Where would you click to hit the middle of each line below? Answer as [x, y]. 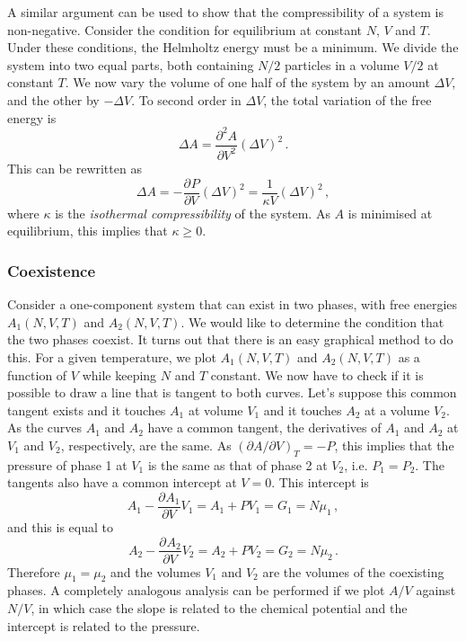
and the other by [53, 99]
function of [37, 374]
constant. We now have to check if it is [317, 374]
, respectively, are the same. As [146, 445]
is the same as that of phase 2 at [237, 464]
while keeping [119, 374]
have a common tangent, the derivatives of [264, 427]
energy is [32, 117]
